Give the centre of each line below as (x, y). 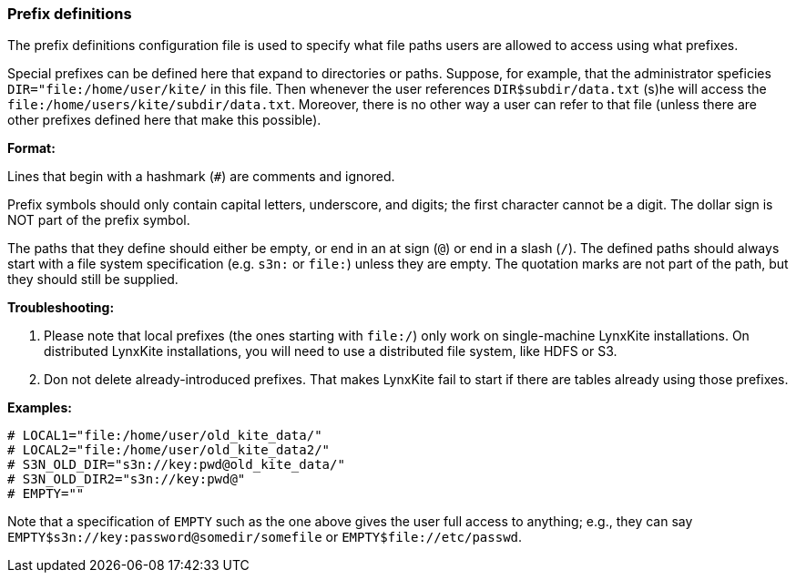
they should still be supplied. (93, 280)
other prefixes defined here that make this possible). (164, 120)
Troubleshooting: (61, 308)
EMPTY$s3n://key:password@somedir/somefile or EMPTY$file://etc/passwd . (265, 537)
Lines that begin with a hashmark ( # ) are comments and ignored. (201, 177)
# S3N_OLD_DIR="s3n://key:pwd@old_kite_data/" (176, 465)
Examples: (40, 408)
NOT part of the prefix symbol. (99, 220)
